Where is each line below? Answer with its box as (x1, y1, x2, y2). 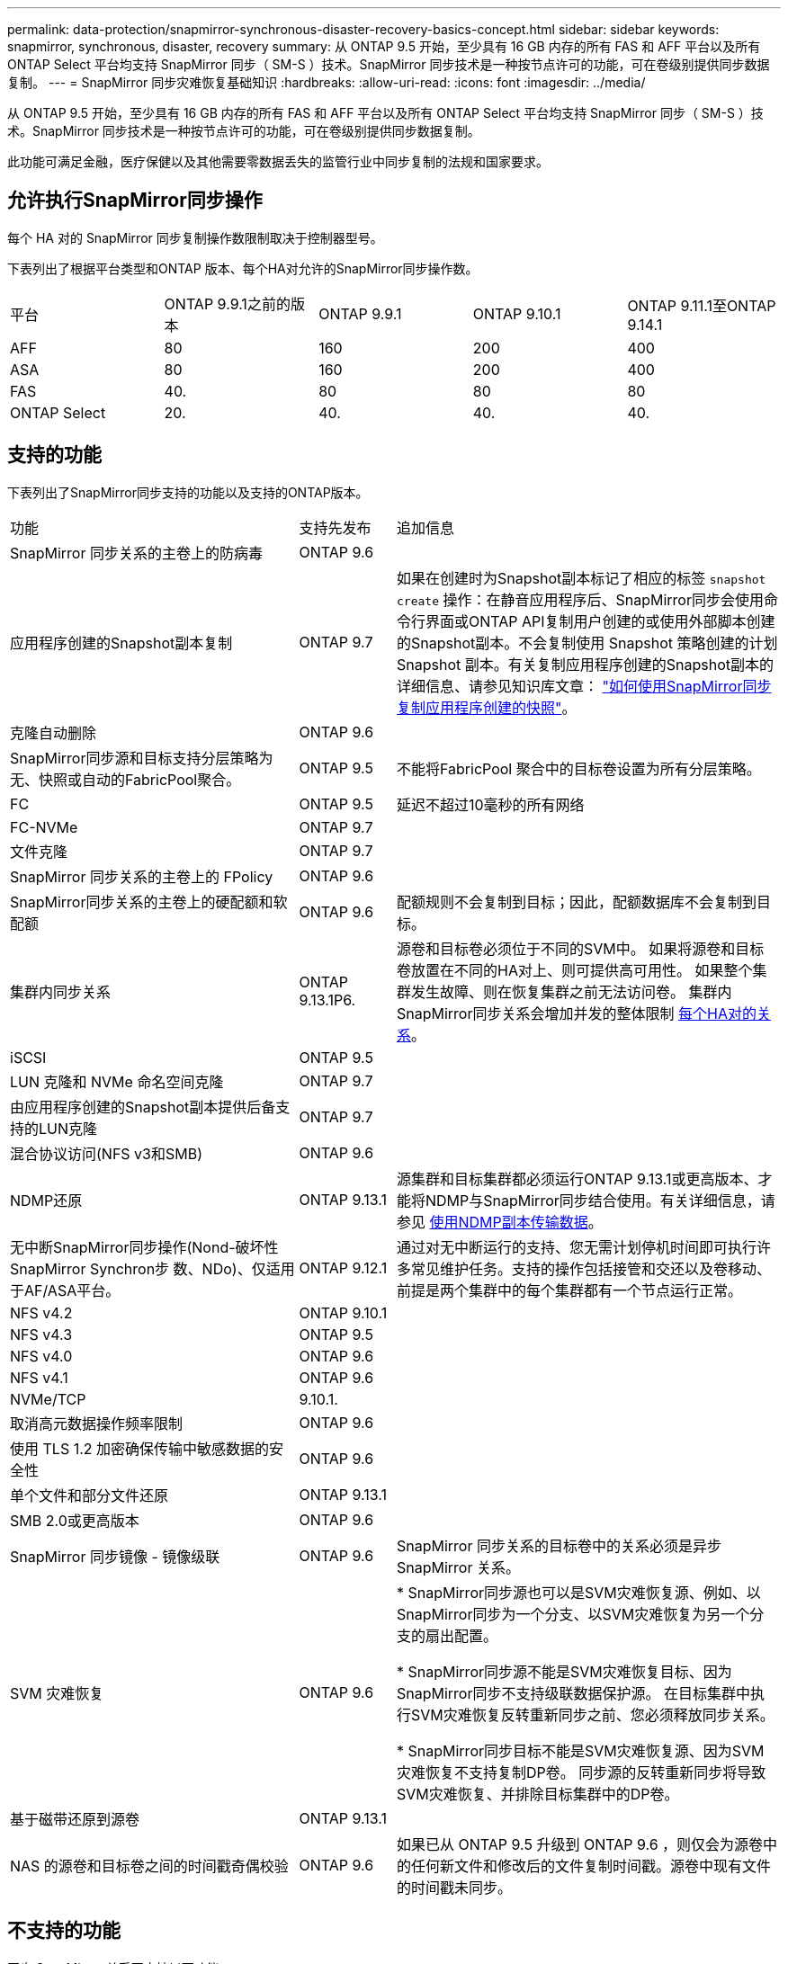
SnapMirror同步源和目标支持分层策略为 (10, 748, 273, 767)
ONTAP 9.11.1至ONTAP (627, 296, 776, 315)
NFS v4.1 (10, 1368, 68, 1387)
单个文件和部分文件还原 (10, 1486, 169, 1504)
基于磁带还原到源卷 (10, 1809, 140, 1828)
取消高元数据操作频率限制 (10, 1414, 184, 1433)
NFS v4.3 (10, 1325, 73, 1344)
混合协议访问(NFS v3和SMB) (10, 1144, 203, 1163)
